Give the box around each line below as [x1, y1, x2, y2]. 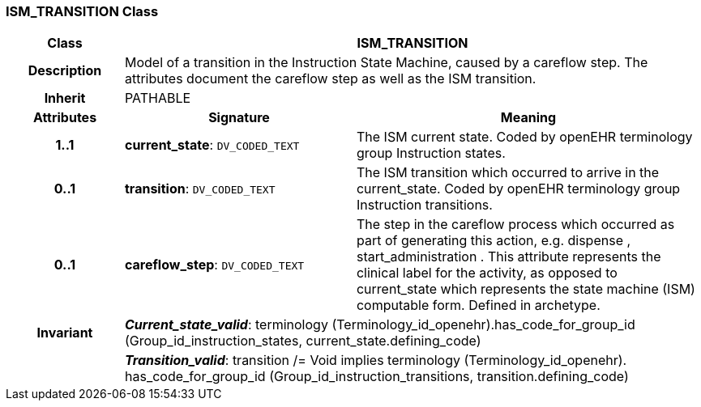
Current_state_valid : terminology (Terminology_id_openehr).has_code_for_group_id [124, 316, 635, 333]
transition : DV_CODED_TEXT [124, 180, 276, 197]
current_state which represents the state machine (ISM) [356, 281, 695, 298]
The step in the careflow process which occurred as [356, 216, 675, 233]
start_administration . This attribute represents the [356, 248, 661, 265]
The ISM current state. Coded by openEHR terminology [356, 129, 693, 146]
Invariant [36, 324, 93, 341]
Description [28, 62, 102, 79]
